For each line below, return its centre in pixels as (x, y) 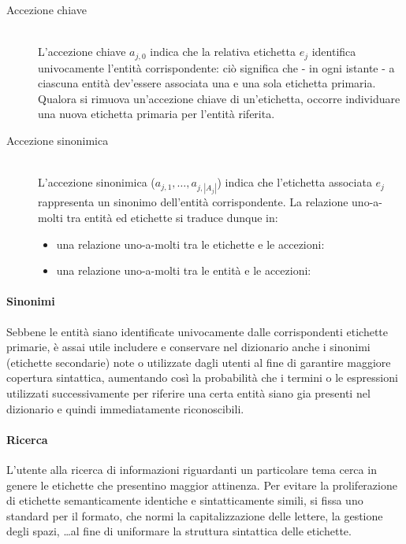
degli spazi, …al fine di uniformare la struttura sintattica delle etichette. (179, 531)
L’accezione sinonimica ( (97, 182)
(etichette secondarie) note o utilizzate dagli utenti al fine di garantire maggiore (199, 362)
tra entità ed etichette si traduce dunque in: (172, 217)
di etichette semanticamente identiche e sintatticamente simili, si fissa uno (185, 500)
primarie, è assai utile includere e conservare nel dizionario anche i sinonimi (188, 347)
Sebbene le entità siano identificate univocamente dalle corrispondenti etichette (197, 331)
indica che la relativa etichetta (223, 52)
